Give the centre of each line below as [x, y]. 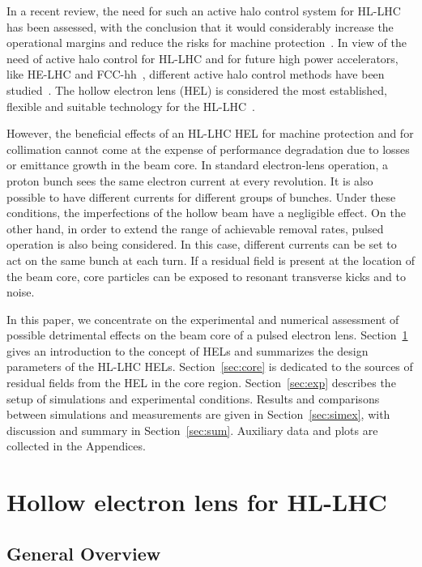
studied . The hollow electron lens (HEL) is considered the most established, [197, 90]
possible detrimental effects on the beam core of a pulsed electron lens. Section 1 [207, 335]
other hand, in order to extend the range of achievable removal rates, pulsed [195, 228]
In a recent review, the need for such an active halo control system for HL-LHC [204, 11]
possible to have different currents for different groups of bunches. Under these [201, 196]
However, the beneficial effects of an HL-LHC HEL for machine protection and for [210, 133]
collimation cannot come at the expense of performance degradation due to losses [208, 149]
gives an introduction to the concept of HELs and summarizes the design [188, 350]
